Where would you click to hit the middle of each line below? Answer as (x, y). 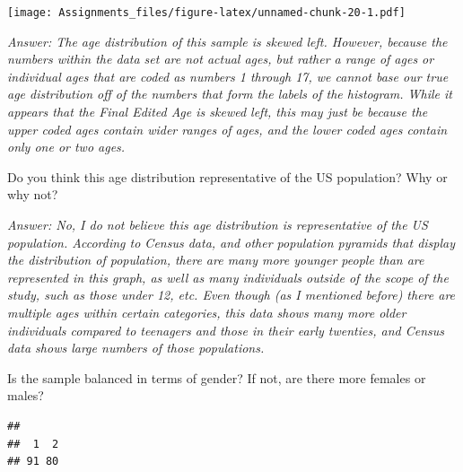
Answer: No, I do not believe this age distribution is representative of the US (218, 224)
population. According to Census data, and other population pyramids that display (231, 242)
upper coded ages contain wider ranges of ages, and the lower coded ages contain (227, 129)
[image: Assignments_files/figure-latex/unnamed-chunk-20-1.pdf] (206, 13)
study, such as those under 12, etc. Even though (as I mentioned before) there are (231, 295)
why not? (33, 194)
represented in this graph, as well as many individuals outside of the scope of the (228, 277)
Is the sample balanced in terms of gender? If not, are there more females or (217, 377)
